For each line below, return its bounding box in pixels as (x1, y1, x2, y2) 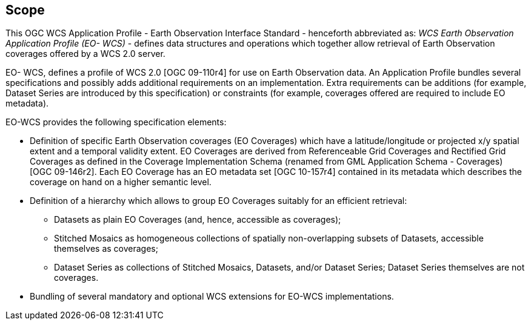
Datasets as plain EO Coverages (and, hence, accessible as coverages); (54, 214, 341, 225)
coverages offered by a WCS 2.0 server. (5, 48, 165, 59)
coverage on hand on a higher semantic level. (30, 177, 212, 188)
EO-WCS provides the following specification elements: (5, 117, 227, 128)
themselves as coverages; (54, 243, 158, 254)
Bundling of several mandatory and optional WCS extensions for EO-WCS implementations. (30, 291, 394, 302)
